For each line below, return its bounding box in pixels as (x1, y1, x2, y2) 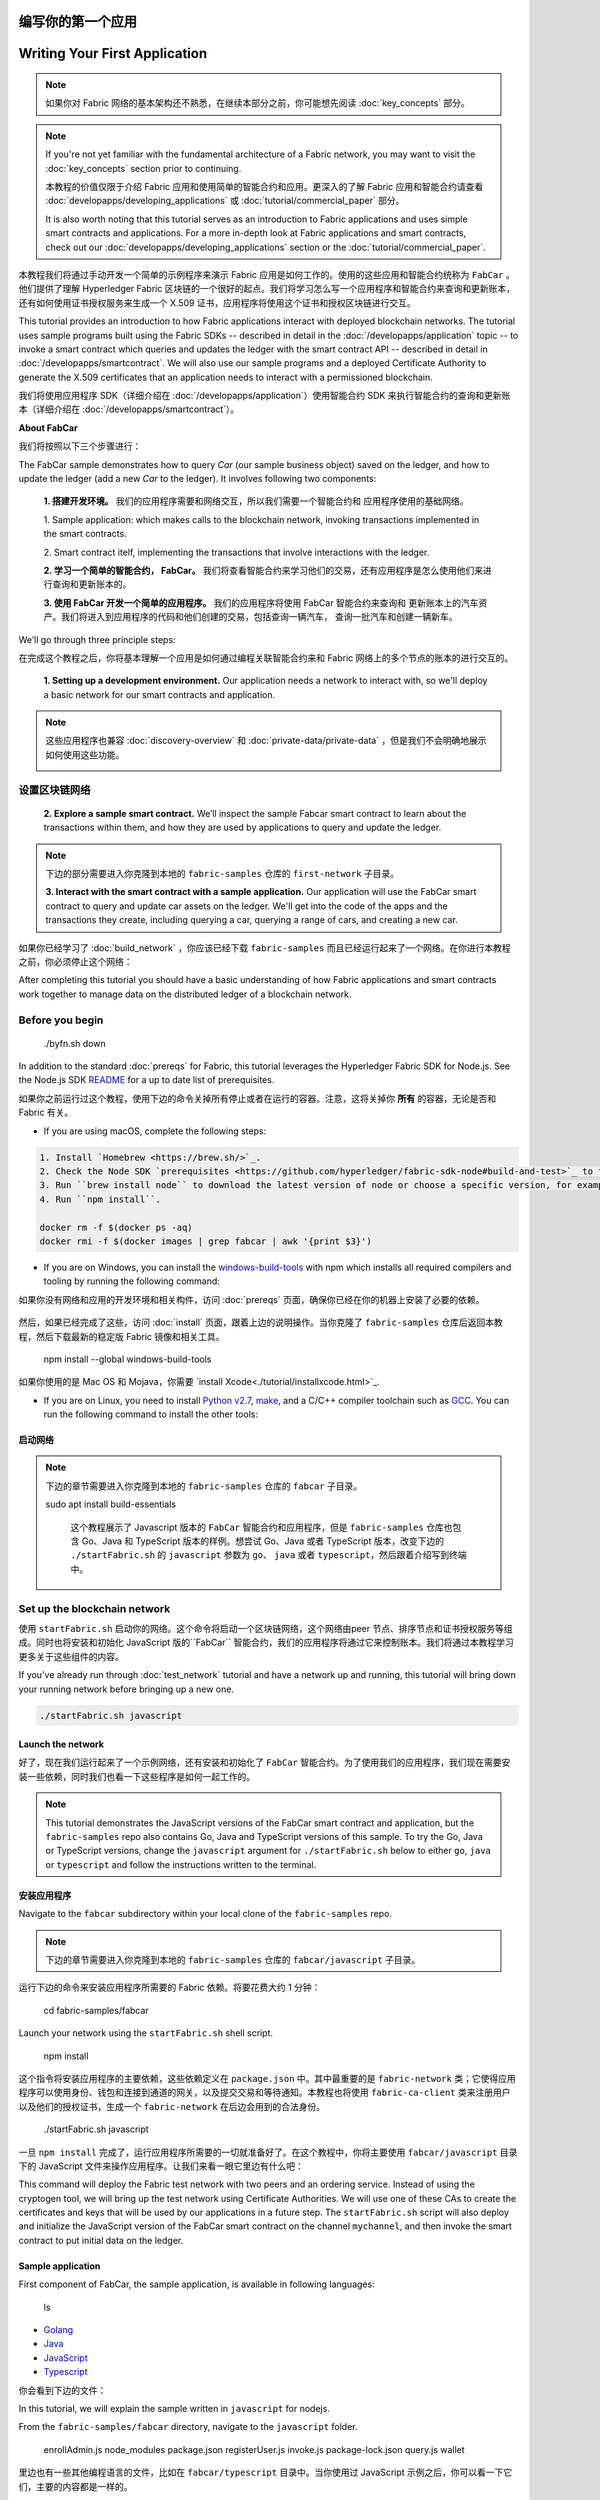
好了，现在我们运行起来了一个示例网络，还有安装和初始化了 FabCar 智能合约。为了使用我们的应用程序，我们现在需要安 (18, 1756, 511, 1769)
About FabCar (18, 421, 79, 434)
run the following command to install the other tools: (43, 1408, 259, 1420)
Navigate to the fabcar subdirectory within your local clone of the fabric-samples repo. (18, 1908, 392, 1920)
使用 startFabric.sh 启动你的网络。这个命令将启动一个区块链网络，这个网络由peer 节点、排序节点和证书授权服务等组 (18, 1622, 513, 1634)
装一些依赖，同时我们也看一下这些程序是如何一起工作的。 (18, 1770, 255, 1782)
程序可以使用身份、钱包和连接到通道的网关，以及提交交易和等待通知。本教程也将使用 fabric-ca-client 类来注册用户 (18, 2086, 511, 2099)
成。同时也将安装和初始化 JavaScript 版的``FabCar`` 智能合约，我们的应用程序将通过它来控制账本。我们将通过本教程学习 (18, 1636, 514, 1649)
